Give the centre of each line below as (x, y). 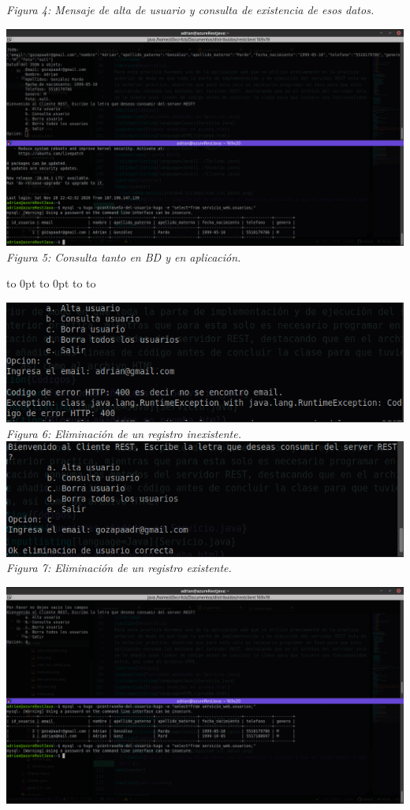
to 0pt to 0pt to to (51, 283)
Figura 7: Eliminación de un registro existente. (119, 568)
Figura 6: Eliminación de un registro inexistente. (124, 433)
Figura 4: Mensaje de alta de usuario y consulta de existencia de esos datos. (190, 9)
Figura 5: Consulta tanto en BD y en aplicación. (124, 256)
